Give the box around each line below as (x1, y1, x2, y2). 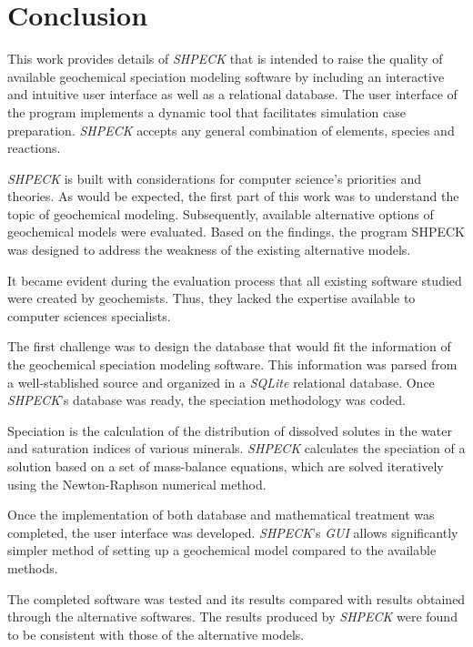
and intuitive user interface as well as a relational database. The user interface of (7, 85, 458, 104)
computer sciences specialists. (7, 306, 171, 325)
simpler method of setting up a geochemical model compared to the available (7, 541, 437, 560)
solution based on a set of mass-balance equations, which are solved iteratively (7, 457, 444, 475)
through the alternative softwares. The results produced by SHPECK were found (7, 607, 458, 626)
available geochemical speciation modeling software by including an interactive (7, 66, 445, 86)
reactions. (7, 138, 61, 157)
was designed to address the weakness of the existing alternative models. (7, 240, 411, 259)
